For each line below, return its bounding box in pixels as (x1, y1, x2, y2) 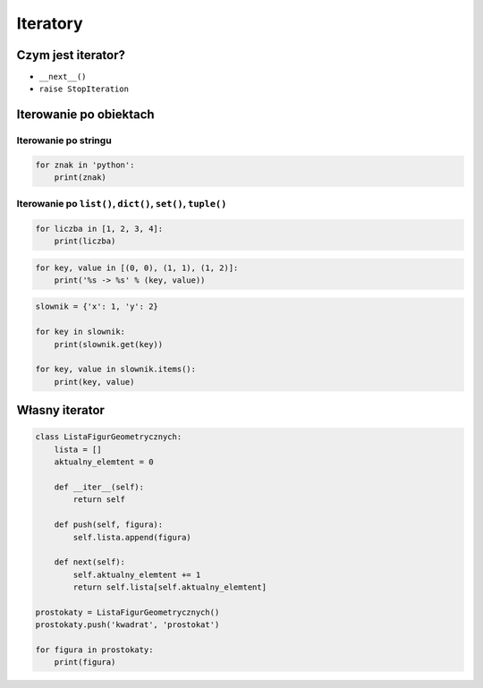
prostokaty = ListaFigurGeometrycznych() (35, 607, 220, 617)
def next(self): (54, 557, 125, 567)
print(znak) (54, 173, 107, 183)
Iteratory (16, 13, 84, 33)
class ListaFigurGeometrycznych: (35, 432, 182, 442)
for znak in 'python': (35, 160, 135, 170)
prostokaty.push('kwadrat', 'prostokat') (35, 620, 220, 630)
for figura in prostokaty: (35, 645, 154, 655)
